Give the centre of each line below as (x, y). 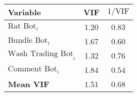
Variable (24, 12)
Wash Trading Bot (41, 54)
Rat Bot (22, 26)
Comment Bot (33, 69)
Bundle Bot (28, 41)
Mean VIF (29, 84)
